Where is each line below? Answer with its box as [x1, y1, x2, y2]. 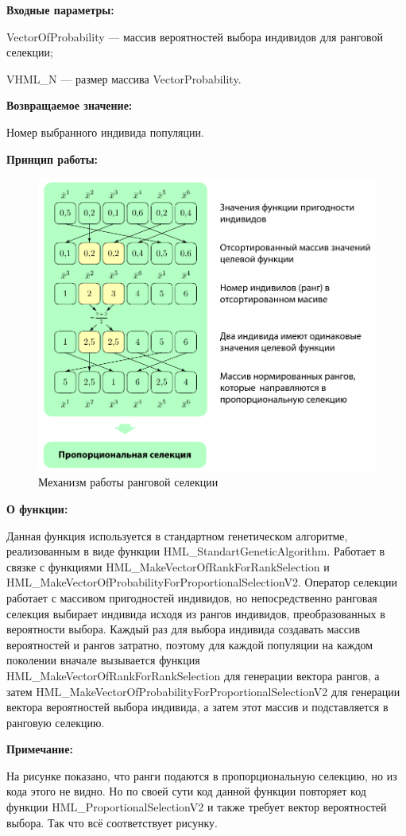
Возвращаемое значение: [6, 97, 133, 114]
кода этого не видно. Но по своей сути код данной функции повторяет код [6, 783, 366, 799]
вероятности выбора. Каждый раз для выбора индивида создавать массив [6, 621, 361, 637]
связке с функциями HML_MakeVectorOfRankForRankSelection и [6, 558, 330, 575]
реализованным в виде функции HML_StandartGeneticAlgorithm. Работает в [6, 543, 385, 559]
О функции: [6, 500, 68, 517]
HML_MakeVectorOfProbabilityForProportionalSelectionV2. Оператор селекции [6, 574, 397, 590]
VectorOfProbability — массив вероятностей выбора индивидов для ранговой [6, 28, 384, 45]
